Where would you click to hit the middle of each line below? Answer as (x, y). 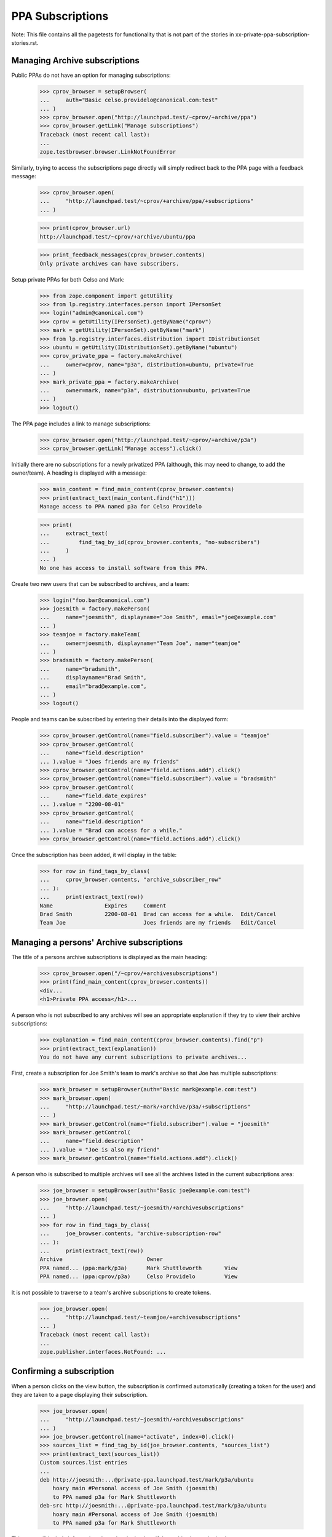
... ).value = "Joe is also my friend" (100, 1149)
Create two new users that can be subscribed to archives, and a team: (100, 583)
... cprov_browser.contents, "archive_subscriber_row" (130, 880)
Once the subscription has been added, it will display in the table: (94, 855)
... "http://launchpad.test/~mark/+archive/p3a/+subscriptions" (145, 1106)
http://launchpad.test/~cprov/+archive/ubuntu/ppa (118, 236)
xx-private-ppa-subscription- (272, 34)
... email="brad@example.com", (93, 686)
